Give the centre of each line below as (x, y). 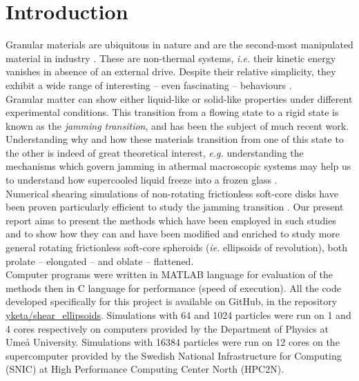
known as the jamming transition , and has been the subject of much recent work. (177, 125)
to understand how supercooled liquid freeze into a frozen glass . (142, 180)
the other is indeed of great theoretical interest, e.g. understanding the (155, 152)
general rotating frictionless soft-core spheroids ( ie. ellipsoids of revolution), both (176, 247)
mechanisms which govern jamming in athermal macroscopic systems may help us (178, 166)
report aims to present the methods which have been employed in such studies (171, 220)
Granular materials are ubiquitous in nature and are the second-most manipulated (179, 45)
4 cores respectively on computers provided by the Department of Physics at (167, 328)
